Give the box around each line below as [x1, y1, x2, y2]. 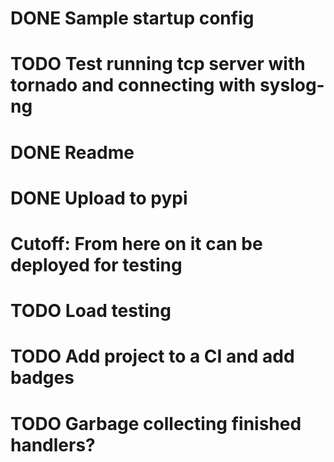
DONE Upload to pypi [10, 187, 188, 209]
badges [10, 367, 75, 389]
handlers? [10, 433, 96, 456]
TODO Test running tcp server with [10, 53, 306, 76]
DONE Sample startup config [10, 7, 255, 30]
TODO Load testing [10, 300, 172, 322]
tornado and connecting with [10, 74, 257, 97]
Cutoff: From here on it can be [10, 232, 263, 255]
